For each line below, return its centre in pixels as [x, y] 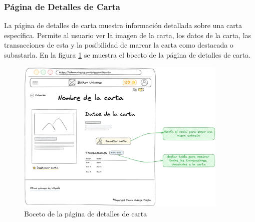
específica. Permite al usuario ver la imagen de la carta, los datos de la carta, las [128, 35]
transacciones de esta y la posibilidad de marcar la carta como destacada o [119, 45]
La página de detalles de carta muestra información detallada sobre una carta [123, 25]
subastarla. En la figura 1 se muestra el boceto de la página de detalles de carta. [127, 55]
